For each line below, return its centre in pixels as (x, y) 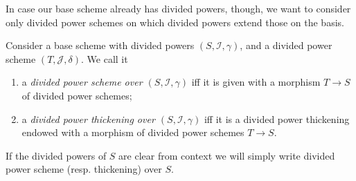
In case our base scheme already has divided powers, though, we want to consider (178, 8)
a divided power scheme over (82, 82)
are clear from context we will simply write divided (227, 155)
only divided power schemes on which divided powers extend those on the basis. (175, 22)
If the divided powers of (56, 155)
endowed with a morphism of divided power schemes (133, 132)
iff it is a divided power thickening (277, 118)
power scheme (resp (47, 169)
